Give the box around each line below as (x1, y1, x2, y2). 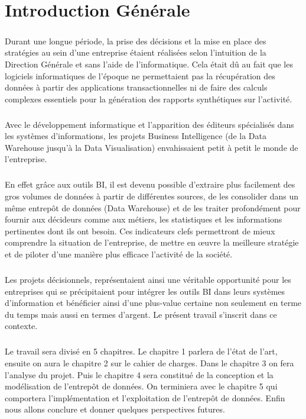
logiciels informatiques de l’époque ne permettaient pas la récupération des (5, 69, 275, 82)
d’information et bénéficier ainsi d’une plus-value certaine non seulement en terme (5, 296, 302, 309)
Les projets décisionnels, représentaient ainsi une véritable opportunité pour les (5, 273, 291, 285)
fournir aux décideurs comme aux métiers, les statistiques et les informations (5, 213, 282, 225)
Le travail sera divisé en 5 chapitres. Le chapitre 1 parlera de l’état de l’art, (5, 345, 278, 357)
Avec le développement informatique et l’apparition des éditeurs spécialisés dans (5, 118, 294, 130)
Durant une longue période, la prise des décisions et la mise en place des (5, 34, 266, 47)
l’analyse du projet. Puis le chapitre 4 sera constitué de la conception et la (5, 368, 274, 381)
